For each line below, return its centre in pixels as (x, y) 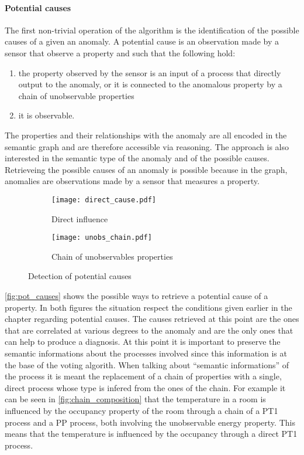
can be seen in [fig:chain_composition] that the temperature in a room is (135, 399)
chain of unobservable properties (76, 95)
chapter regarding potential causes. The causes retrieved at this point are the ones (152, 319)
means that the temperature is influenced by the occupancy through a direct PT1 (151, 434)
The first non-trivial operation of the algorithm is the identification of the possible (152, 30)
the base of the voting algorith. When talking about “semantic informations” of (147, 364)
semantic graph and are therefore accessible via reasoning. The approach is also (147, 146)
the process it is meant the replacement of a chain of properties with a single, (143, 376)
